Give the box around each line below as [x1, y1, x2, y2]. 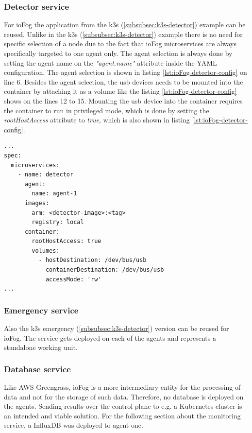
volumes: [32, 247, 60, 254]
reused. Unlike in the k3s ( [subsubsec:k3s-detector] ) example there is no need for [4, 29, 243, 39]
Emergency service [4, 304, 79, 316]
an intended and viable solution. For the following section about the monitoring [4, 410, 241, 420]
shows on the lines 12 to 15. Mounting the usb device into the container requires [4, 95, 243, 105]
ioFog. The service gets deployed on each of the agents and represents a [4, 332, 216, 343]
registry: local [32, 219, 84, 226]
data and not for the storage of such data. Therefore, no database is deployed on [4, 391, 244, 401]
